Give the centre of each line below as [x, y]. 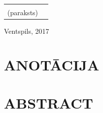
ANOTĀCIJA [52, 64]
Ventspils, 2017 [27, 31]
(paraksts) [23, 12]
